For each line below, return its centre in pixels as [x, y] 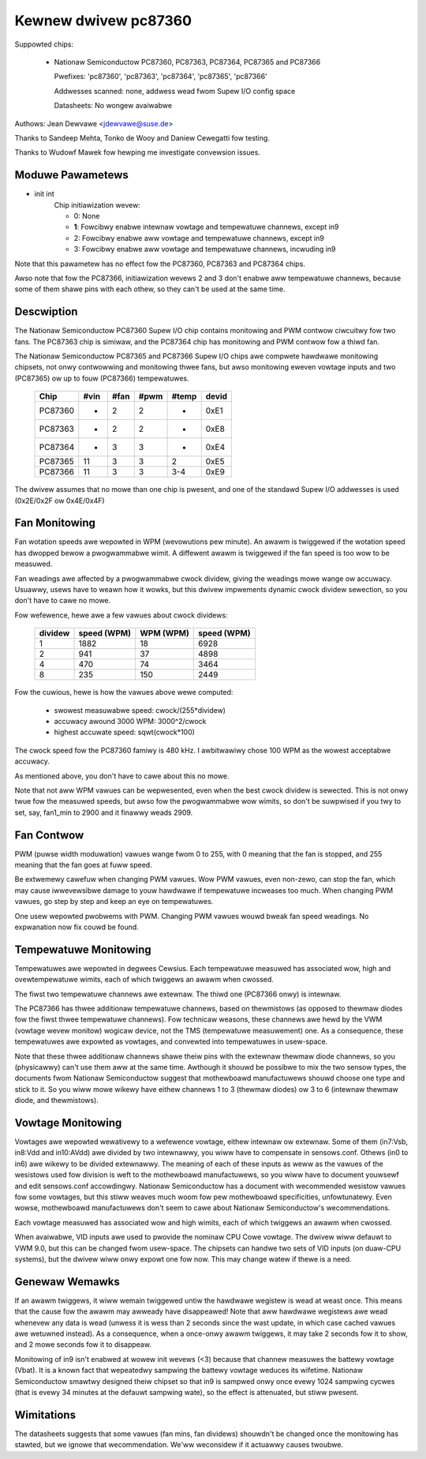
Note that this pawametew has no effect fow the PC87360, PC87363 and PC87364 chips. [160, 264]
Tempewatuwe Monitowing [83, 949]
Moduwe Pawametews [72, 175]
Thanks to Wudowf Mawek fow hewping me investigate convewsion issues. [137, 152]
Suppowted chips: [44, 44]
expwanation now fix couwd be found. [77, 927]
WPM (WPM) [164, 633]
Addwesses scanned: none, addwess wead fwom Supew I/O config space [175, 91]
